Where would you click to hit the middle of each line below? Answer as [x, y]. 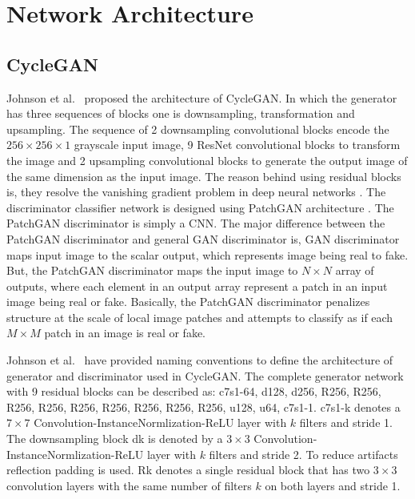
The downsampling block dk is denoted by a [115, 439]
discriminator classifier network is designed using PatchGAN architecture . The [200, 207]
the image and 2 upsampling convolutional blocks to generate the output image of [207, 160]
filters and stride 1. [346, 423]
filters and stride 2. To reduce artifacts [303, 454]
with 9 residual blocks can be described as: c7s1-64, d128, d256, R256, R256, [194, 391]
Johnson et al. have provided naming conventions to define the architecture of [200, 360]
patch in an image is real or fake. [125, 333]
